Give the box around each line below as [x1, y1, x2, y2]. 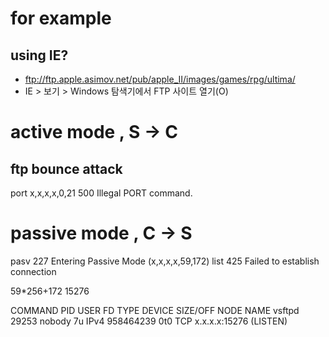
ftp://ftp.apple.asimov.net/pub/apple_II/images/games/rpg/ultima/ [24, 73, 296, 85]
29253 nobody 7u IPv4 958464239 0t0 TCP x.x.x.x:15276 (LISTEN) [10, 315, 288, 327]
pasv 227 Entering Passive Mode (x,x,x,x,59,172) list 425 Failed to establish [10, 255, 320, 267]
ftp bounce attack [10, 160, 123, 177]
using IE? [10, 47, 69, 64]
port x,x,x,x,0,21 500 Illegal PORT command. [10, 187, 193, 199]
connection [10, 265, 57, 277]
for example [10, 7, 112, 30]
